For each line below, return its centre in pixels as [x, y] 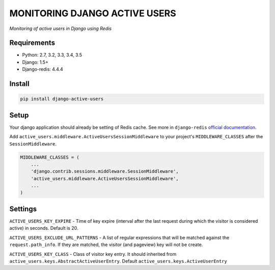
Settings [23, 209]
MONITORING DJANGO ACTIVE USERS [93, 13]
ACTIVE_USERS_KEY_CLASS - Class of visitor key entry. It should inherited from [93, 254]
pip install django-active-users [62, 99]
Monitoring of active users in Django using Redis [61, 28]
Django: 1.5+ [35, 62]
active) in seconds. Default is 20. [44, 228]
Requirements [32, 43]
